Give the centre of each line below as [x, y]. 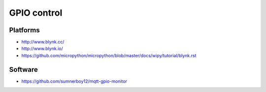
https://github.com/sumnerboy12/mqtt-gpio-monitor [74, 81]
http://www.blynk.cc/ [43, 42]
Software [23, 69]
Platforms [24, 30]
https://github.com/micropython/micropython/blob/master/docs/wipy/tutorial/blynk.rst [109, 55]
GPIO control [36, 13]
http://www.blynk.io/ [42, 48]
